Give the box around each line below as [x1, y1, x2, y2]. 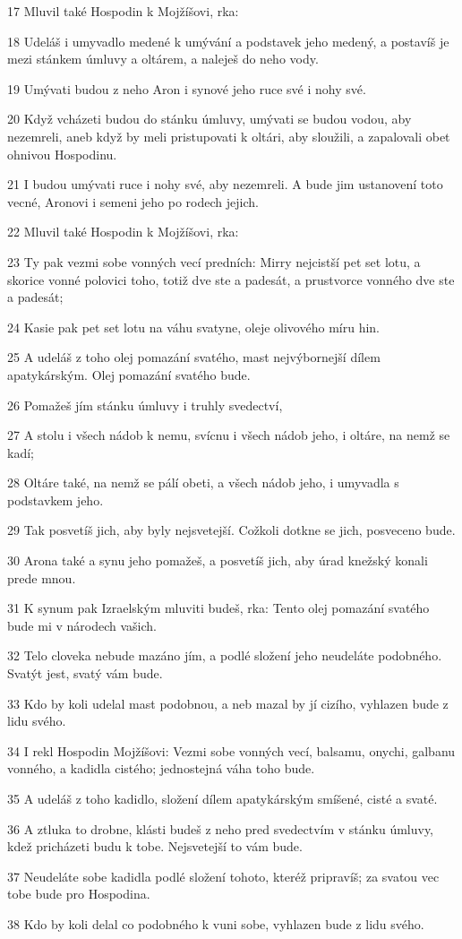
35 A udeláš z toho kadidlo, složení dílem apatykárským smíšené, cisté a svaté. [7, 789, 438, 807]
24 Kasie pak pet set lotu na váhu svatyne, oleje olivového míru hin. [7, 317, 380, 336]
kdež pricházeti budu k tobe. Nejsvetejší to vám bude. [7, 837, 303, 856]
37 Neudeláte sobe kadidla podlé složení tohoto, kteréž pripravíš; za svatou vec [7, 866, 440, 885]
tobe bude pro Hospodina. [7, 884, 150, 903]
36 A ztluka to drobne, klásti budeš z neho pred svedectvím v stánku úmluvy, [7, 819, 434, 838]
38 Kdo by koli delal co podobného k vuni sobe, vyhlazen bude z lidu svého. [7, 914, 424, 933]
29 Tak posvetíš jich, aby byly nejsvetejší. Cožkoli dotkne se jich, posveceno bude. [7, 521, 456, 539]
